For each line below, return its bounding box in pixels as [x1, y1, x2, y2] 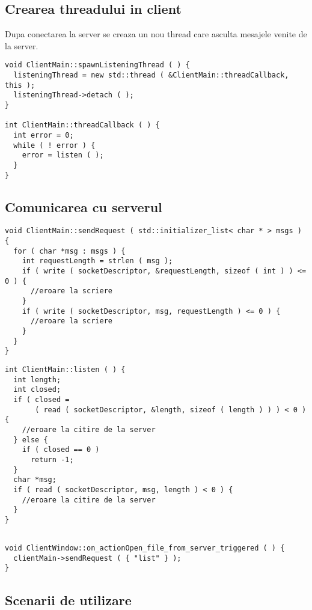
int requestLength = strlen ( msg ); [22, 257, 173, 266]
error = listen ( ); [22, 151, 104, 160]
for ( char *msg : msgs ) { [13, 246, 126, 255]
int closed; [13, 385, 61, 394]
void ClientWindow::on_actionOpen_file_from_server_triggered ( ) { [5, 544, 285, 553]
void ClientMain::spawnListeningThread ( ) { [5, 61, 190, 70]
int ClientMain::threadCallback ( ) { [5, 121, 160, 130]
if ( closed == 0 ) [22, 445, 100, 454]
